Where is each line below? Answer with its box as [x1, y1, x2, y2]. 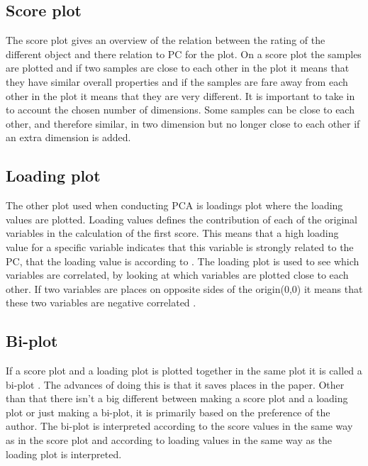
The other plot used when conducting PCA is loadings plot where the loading [6, 198, 343, 213]
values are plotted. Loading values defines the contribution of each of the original [6, 211, 358, 226]
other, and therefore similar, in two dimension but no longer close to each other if [6, 116, 360, 131]
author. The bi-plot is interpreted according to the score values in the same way [6, 418, 353, 433]
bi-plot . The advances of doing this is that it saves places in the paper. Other [6, 377, 345, 392]
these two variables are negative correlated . [6, 295, 196, 310]
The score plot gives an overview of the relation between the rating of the [6, 33, 325, 48]
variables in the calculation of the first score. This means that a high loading [6, 226, 339, 240]
